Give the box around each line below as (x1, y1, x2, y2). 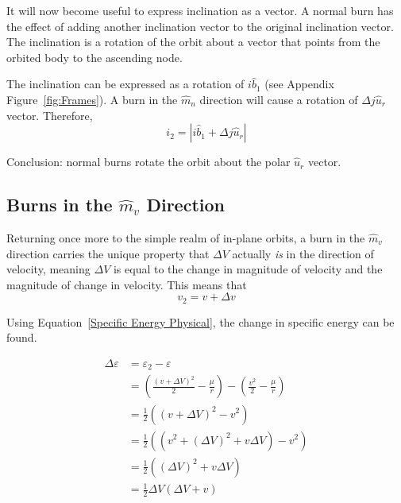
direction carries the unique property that (6, 245, 210, 261)
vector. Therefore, (6, 106, 93, 123)
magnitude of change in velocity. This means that (6, 276, 247, 292)
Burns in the (6, 192, 113, 217)
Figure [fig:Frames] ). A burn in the (6, 91, 178, 107)
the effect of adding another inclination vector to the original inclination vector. (6, 17, 394, 34)
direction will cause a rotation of (199, 91, 358, 107)
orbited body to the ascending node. (6, 48, 183, 65)
